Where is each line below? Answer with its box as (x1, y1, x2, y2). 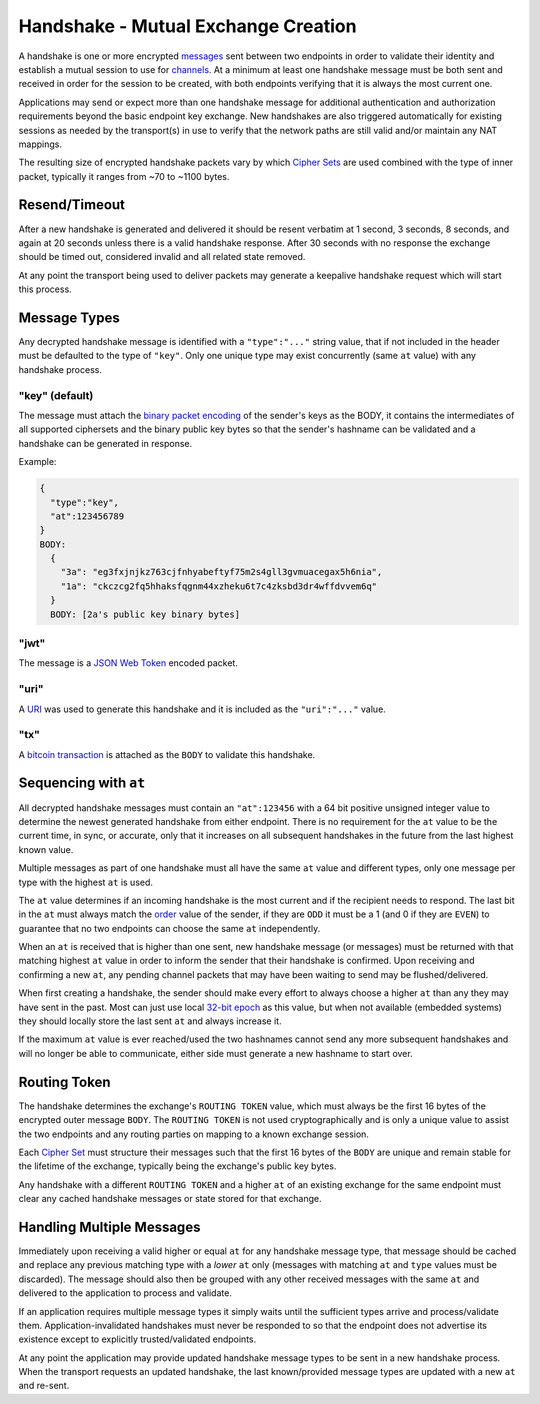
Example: (18, 456, 57, 468)
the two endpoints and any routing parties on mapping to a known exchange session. (18, 1128, 370, 1140)
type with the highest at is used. (18, 876, 154, 888)
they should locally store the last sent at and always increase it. (18, 1015, 282, 1027)
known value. (18, 843, 74, 855)
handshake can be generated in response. (18, 437, 193, 449)
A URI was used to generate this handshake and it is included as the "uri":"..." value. (18, 703, 387, 715)
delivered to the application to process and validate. (18, 1287, 232, 1299)
